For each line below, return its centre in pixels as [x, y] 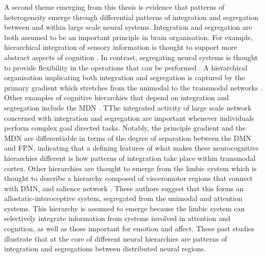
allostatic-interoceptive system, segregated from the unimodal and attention [123, 198]
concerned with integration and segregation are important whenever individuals [129, 117]
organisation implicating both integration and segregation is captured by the [125, 77]
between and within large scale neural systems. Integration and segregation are [128, 27]
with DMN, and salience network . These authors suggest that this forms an [124, 188]
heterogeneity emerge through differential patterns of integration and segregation [131, 17]
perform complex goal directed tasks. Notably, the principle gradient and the [125, 128]
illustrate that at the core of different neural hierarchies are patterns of [116, 238]
